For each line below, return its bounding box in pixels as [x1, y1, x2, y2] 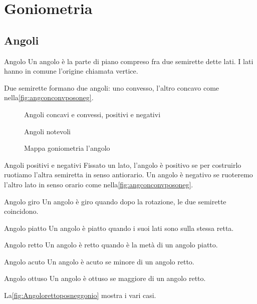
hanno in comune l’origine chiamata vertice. [4, 66, 138, 76]
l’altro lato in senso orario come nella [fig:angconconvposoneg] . [4, 179, 193, 189]
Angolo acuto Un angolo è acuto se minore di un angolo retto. [4, 256, 194, 266]
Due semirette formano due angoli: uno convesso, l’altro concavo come [4, 82, 219, 93]
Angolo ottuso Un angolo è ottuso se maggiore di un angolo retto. [4, 273, 206, 283]
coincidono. [4, 206, 39, 216]
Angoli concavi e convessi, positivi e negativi [24, 109, 161, 119]
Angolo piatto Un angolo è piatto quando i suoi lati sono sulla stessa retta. [4, 222, 234, 233]
